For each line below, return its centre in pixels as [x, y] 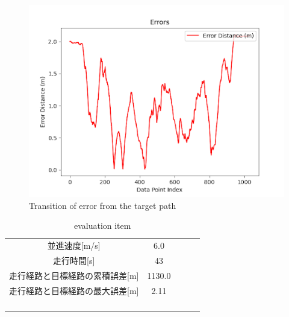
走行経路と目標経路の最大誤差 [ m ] [74, 290]
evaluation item [102, 226]
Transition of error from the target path [103, 205]
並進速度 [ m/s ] [74, 245]
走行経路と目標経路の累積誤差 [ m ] [74, 275]
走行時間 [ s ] [74, 260]
